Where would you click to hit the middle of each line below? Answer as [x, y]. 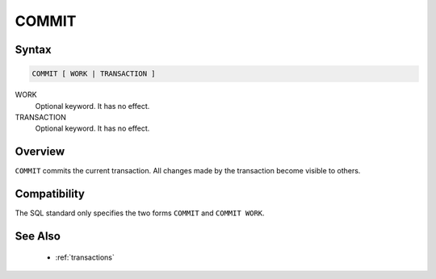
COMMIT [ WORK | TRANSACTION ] [94, 74]
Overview [40, 152]
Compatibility [50, 194]
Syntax [33, 50]
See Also [38, 236]
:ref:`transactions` [85, 257]
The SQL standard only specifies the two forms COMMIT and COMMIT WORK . [140, 213]
